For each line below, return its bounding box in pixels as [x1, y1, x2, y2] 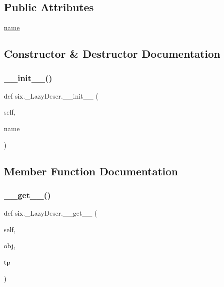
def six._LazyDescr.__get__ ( [4, 208, 97, 218]
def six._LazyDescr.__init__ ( [4, 90, 98, 101]
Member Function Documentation [4, 163, 178, 178]
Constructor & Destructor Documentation [4, 46, 221, 61]
